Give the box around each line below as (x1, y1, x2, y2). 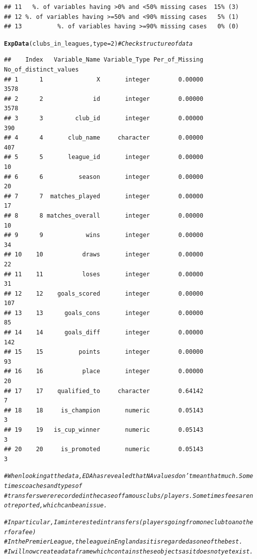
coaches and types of (21, 482, 83, 490)
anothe (232, 519, 254, 526)
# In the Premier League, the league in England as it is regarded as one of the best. (4, 538, 243, 546)
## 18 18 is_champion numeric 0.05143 (4, 406, 203, 414)
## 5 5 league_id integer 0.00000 (4, 154, 203, 161)
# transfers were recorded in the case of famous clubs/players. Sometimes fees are (4, 492, 250, 499)
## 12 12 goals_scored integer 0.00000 (4, 290, 203, 297)
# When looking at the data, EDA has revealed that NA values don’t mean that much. (4, 473, 239, 480)
